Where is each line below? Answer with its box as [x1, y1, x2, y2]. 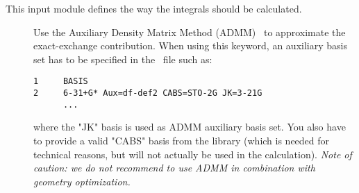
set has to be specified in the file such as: [33, 51, 212, 66]
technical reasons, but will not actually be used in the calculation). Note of [33, 146, 352, 161]
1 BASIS [33, 76, 88, 87]
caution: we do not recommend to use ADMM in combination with [33, 160, 315, 175]
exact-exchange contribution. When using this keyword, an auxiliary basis [33, 38, 347, 53]
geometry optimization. [33, 174, 131, 188]
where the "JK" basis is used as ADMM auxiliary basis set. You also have [33, 119, 346, 134]
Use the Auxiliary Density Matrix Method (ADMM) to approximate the [33, 24, 346, 39]
